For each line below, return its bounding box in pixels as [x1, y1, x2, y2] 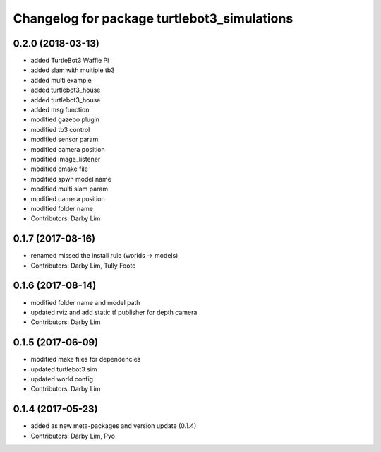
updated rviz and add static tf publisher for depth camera [30, 308, 198, 316]
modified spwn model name [30, 174, 112, 183]
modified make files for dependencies [30, 355, 141, 364]
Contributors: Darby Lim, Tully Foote [30, 261, 136, 270]
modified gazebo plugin [30, 115, 100, 124]
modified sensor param [30, 135, 99, 144]
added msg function [30, 106, 90, 114]
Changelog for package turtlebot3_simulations [13, 11, 294, 26]
